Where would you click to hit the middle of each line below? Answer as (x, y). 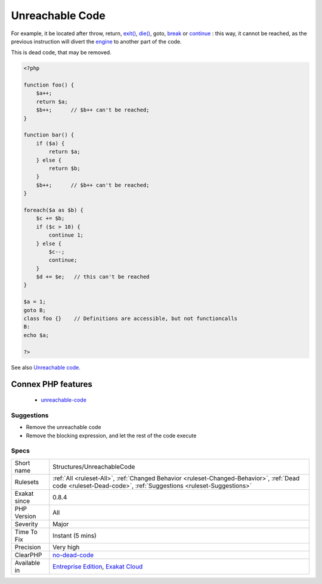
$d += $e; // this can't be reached (93, 277)
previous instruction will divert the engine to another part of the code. (96, 41)
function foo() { (49, 85)
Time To (26, 532)
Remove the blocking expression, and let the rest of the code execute (111, 436)
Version (25, 516)
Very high (66, 547)
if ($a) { (50, 143)
